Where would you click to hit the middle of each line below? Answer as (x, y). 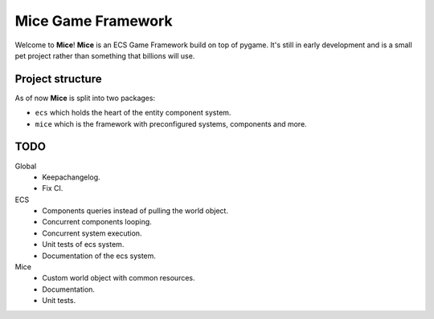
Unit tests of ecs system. (83, 244)
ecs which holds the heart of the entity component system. (133, 113)
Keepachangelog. (71, 177)
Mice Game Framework (94, 21)
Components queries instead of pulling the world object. (135, 211)
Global (26, 166)
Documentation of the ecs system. (99, 256)
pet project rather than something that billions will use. (105, 55)
